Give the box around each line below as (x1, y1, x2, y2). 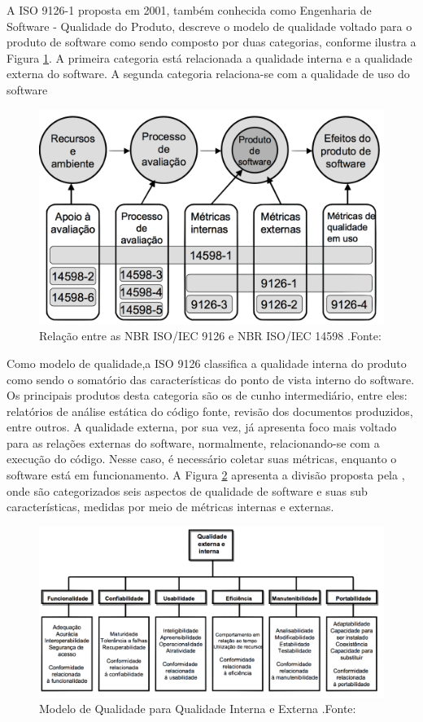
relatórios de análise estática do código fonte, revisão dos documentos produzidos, (7, 402, 413, 419)
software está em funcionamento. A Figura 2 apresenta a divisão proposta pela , (7, 466, 405, 484)
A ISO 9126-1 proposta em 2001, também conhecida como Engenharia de (7, 2, 372, 18)
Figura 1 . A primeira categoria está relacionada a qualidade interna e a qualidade (7, 49, 412, 66)
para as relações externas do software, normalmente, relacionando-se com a (7, 434, 380, 451)
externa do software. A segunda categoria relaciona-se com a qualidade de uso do (7, 65, 410, 82)
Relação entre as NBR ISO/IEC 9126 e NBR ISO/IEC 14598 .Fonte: (39, 327, 382, 344)
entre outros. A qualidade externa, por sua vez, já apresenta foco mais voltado (7, 418, 397, 435)
